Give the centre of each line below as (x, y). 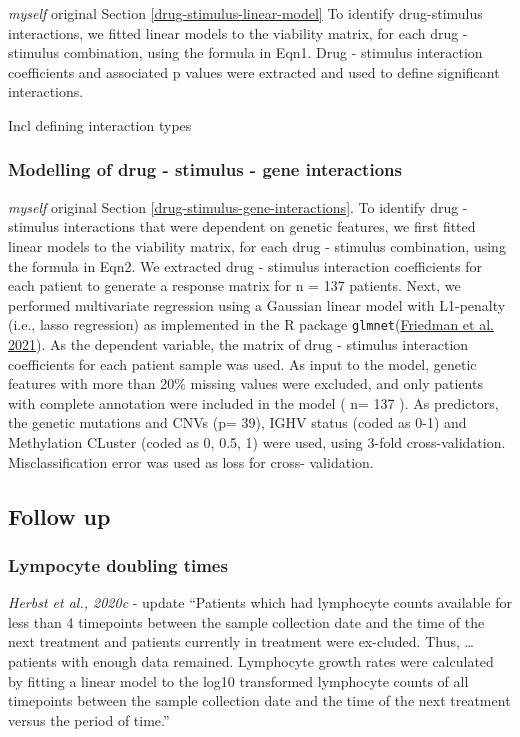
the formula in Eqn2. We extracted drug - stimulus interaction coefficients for (245, 265)
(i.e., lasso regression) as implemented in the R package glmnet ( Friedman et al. (251, 324)
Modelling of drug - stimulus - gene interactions (205, 169)
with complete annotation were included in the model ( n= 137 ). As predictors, (253, 402)
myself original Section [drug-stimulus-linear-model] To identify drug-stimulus (245, 13)
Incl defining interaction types (100, 124)
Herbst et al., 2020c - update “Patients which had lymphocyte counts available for (260, 602)
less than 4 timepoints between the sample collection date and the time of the (246, 621)
